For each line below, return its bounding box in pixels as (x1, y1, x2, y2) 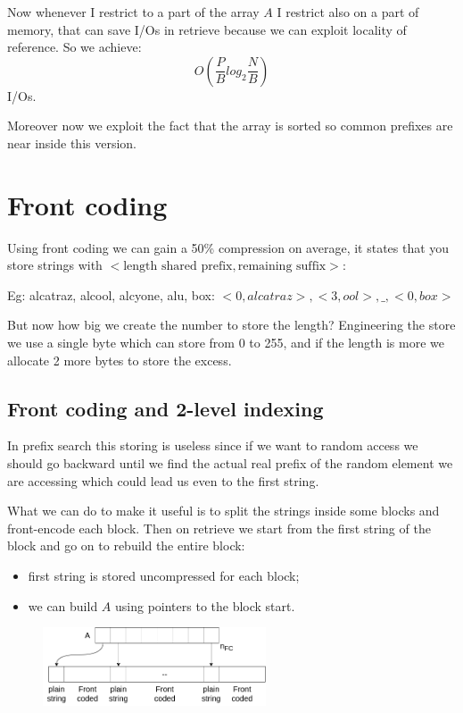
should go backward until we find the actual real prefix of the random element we (7, 454, 453, 473)
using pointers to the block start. (115, 596, 295, 615)
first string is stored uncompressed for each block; (28, 566, 300, 585)
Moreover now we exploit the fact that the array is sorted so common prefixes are (7, 116, 453, 135)
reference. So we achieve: (7, 38, 142, 56)
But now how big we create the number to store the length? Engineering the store (7, 315, 456, 334)
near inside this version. (7, 133, 136, 152)
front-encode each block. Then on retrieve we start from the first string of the (7, 518, 431, 537)
